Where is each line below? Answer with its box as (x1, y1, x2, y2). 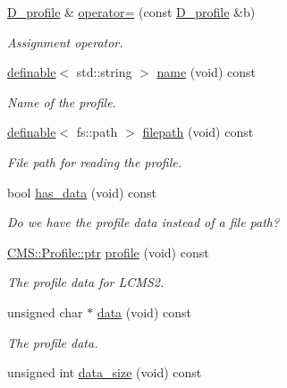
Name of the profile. (7, 92, 116, 111)
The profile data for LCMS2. (7, 273, 165, 291)
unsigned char (7, 302, 83, 321)
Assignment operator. (7, 32, 123, 51)
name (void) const (156, 63, 256, 81)
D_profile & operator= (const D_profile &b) (7, 3, 256, 21)
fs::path (76, 122, 118, 141)
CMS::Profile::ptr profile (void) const (7, 242, 209, 261)
